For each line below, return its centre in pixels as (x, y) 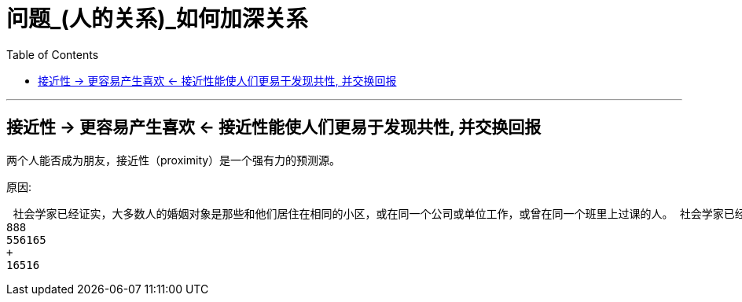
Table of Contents (53, 54)
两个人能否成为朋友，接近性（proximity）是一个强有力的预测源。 (174, 160)
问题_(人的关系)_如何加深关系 (157, 19)
